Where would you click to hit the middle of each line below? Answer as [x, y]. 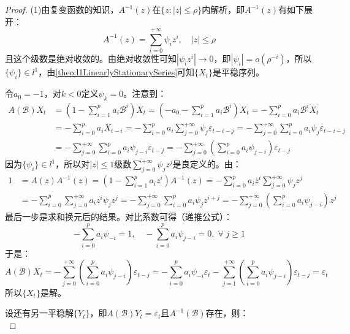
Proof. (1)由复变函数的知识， [62, 9]
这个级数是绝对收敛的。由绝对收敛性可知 [95, 59]
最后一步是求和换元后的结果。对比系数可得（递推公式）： [119, 216]
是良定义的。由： [207, 164]
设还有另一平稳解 [39, 313]
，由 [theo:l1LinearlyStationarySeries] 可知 [116, 72]
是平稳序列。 [238, 72]
